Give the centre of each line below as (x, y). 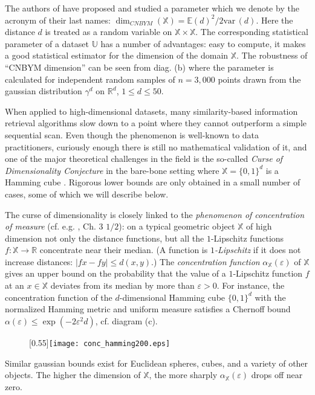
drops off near (277, 375)
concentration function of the (59, 297)
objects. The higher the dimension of (73, 375)
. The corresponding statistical (252, 32)
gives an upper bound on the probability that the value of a (115, 273)
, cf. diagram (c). (126, 320)
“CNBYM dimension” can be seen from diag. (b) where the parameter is (139, 67)
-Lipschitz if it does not (258, 250)
